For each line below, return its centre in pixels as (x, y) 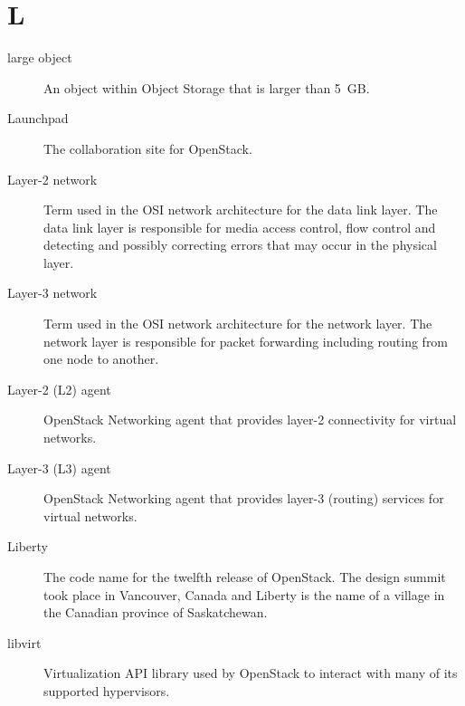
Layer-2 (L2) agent (59, 389)
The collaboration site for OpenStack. (148, 148)
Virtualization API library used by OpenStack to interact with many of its (251, 673)
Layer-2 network (52, 179)
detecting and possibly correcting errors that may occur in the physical (240, 245)
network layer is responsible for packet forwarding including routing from (246, 341)
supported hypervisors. (107, 690)
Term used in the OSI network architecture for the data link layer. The (241, 210)
